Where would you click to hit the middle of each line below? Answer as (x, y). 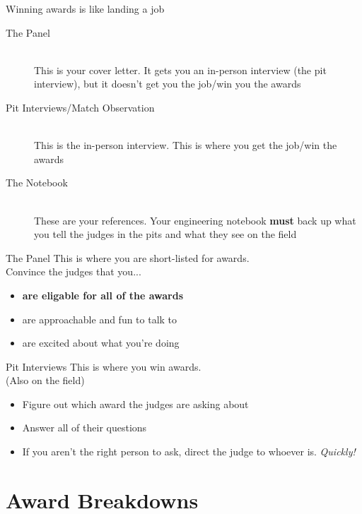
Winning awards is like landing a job (85, 8)
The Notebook (37, 183)
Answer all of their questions (84, 428)
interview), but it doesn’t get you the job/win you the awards (168, 84)
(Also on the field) (45, 380)
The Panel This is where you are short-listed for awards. (128, 257)
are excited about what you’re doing (101, 343)
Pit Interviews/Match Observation (80, 107)
